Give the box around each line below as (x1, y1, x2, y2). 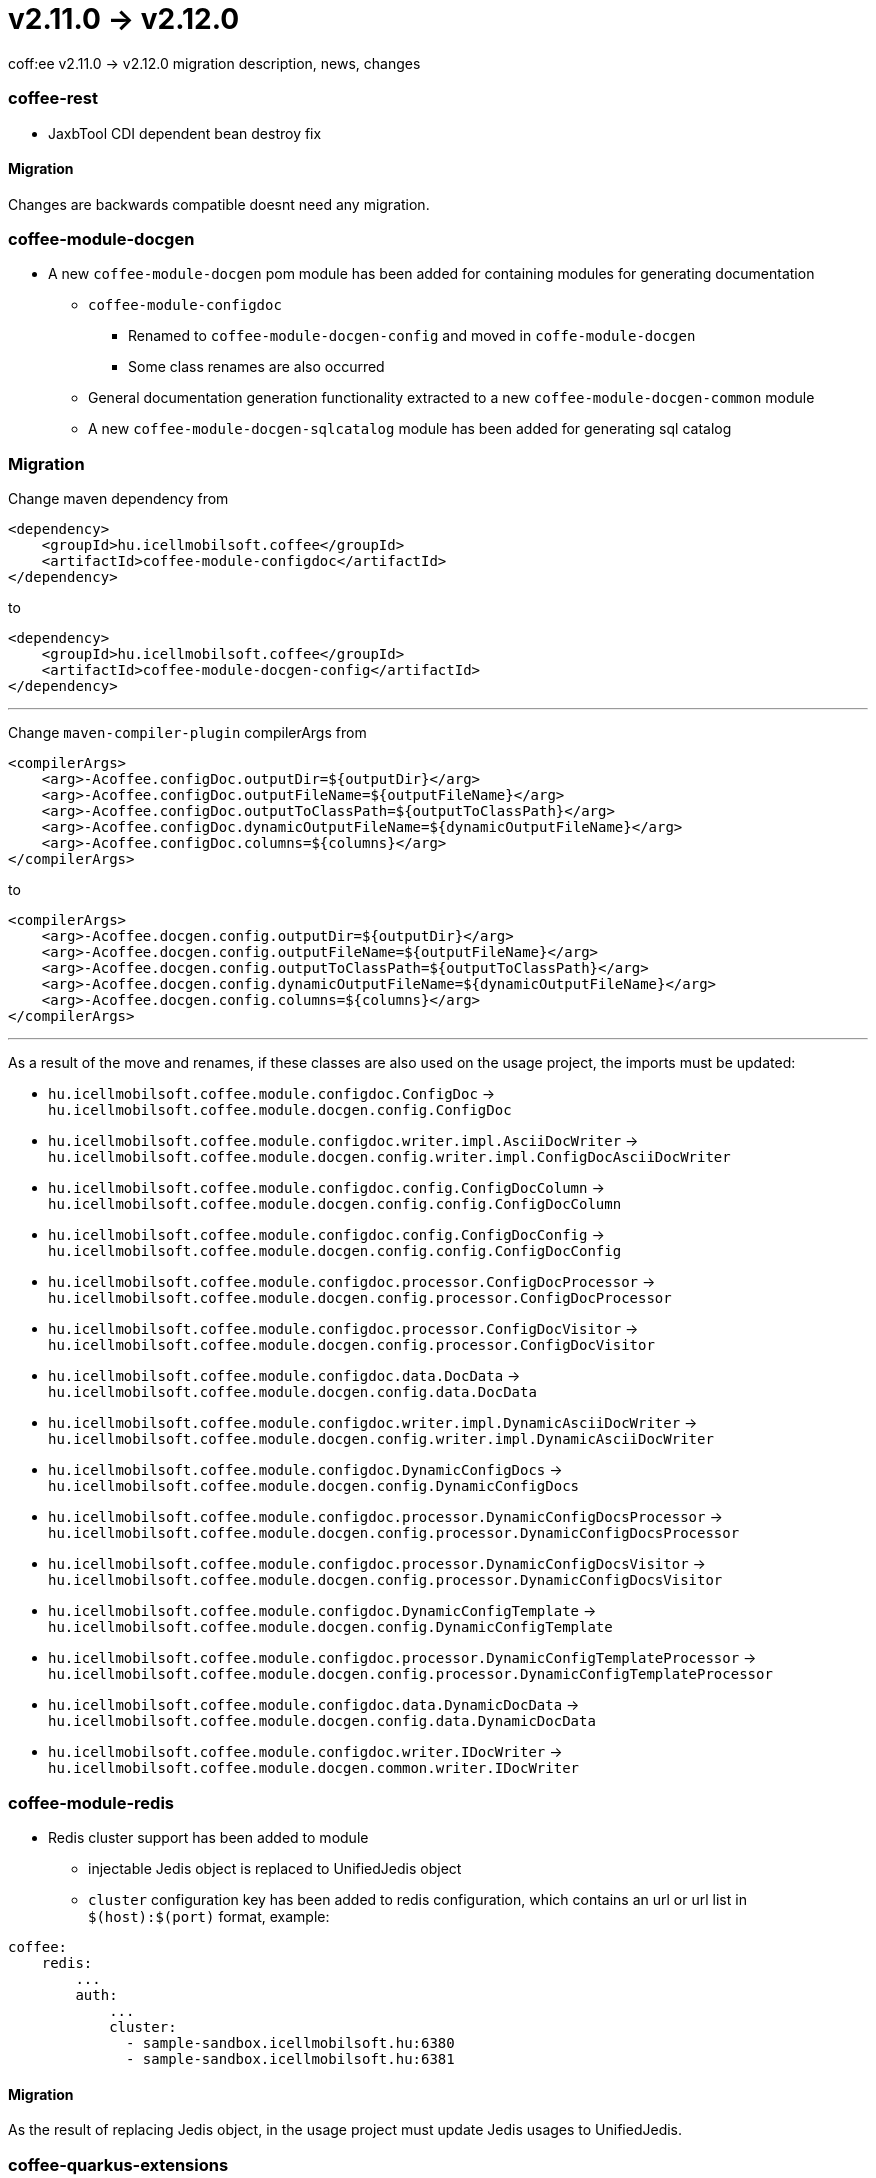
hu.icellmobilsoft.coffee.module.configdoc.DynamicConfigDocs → (48, 1461, 563, 1479)
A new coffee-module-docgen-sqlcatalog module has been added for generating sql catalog (88, 420, 732, 438)
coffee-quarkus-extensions (8, 2154, 229, 2175)
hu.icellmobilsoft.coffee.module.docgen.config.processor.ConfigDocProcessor (48, 1290, 672, 1307)
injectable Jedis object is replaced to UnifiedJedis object (88, 1859, 462, 1877)
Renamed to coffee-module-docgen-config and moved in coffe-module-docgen (128, 327, 696, 345)
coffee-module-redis (8, 1792, 174, 1813)
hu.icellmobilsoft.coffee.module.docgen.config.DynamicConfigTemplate (48, 1619, 613, 1636)
